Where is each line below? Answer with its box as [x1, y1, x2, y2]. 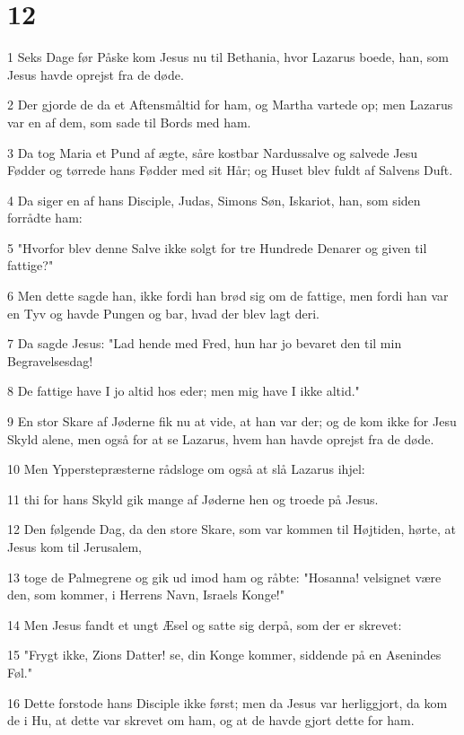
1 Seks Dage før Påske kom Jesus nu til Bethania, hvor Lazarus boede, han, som [7, 48, 449, 66]
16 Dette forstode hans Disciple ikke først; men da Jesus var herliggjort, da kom [7, 693, 448, 712]
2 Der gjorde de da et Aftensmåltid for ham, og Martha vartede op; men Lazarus [7, 95, 453, 114]
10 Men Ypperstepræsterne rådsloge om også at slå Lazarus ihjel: [7, 459, 365, 478]
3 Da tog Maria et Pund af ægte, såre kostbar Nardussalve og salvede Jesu [7, 143, 417, 162]
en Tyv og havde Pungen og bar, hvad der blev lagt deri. [7, 303, 320, 322]
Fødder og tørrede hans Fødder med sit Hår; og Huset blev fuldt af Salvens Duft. [7, 161, 453, 179]
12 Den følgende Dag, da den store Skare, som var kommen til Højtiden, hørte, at [7, 520, 457, 538]
